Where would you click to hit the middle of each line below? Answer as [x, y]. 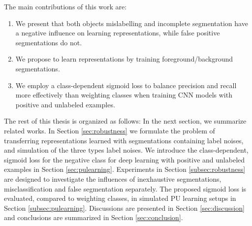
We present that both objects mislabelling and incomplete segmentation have [132, 23]
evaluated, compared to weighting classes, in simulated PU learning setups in [120, 198]
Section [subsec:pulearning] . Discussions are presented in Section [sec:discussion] [124, 208]
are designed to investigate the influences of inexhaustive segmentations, [113, 178]
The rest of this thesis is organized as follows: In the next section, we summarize [125, 121]
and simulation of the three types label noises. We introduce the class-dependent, [126, 150]
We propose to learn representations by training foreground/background [124, 59]
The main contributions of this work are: [65, 6]
